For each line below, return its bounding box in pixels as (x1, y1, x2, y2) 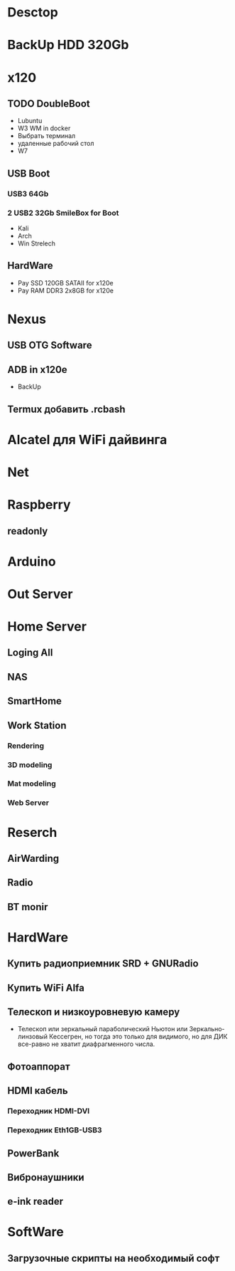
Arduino (7, 553, 56, 569)
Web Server (7, 798, 50, 808)
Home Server (7, 618, 87, 635)
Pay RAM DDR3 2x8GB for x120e (17, 286, 114, 295)
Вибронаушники (7, 1171, 84, 1183)
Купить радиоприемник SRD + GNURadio (7, 958, 199, 970)
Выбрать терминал (17, 132, 76, 140)
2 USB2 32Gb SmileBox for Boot (7, 208, 119, 218)
